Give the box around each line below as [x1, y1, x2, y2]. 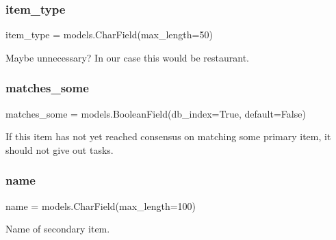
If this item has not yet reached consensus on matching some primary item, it [5, 129, 331, 144]
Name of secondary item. [5, 222, 110, 236]
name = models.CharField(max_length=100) [5, 198, 196, 213]
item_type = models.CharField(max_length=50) [5, 27, 213, 42]
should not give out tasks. [5, 142, 114, 157]
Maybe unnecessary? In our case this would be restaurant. [5, 50, 249, 64]
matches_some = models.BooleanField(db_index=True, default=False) [5, 106, 306, 120]
